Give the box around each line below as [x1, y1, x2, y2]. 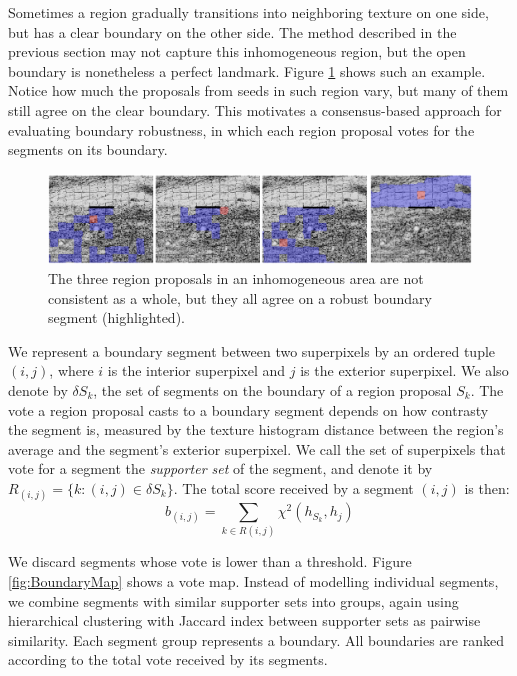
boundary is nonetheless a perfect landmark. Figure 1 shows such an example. [8, 60, 486, 81]
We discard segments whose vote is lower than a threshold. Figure [8, 551, 412, 572]
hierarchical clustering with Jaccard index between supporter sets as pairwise [8, 610, 481, 631]
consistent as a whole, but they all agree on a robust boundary [48, 287, 432, 308]
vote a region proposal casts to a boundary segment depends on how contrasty [8, 399, 489, 420]
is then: [464, 477, 510, 498]
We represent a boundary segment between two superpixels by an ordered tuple [8, 340, 496, 361]
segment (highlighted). [48, 307, 185, 328]
